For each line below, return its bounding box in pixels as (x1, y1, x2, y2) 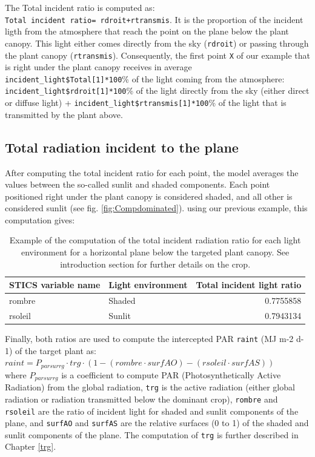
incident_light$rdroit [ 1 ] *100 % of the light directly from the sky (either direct (5, 84, 310, 97)
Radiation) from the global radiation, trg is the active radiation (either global (5, 381, 295, 393)
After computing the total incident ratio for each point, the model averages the (5, 166, 299, 179)
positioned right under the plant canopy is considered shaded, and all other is (5, 189, 293, 202)
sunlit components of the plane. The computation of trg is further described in (5, 428, 299, 441)
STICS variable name (9, 278, 101, 291)
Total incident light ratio (196, 278, 302, 291)
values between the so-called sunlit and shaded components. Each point (5, 178, 270, 191)
